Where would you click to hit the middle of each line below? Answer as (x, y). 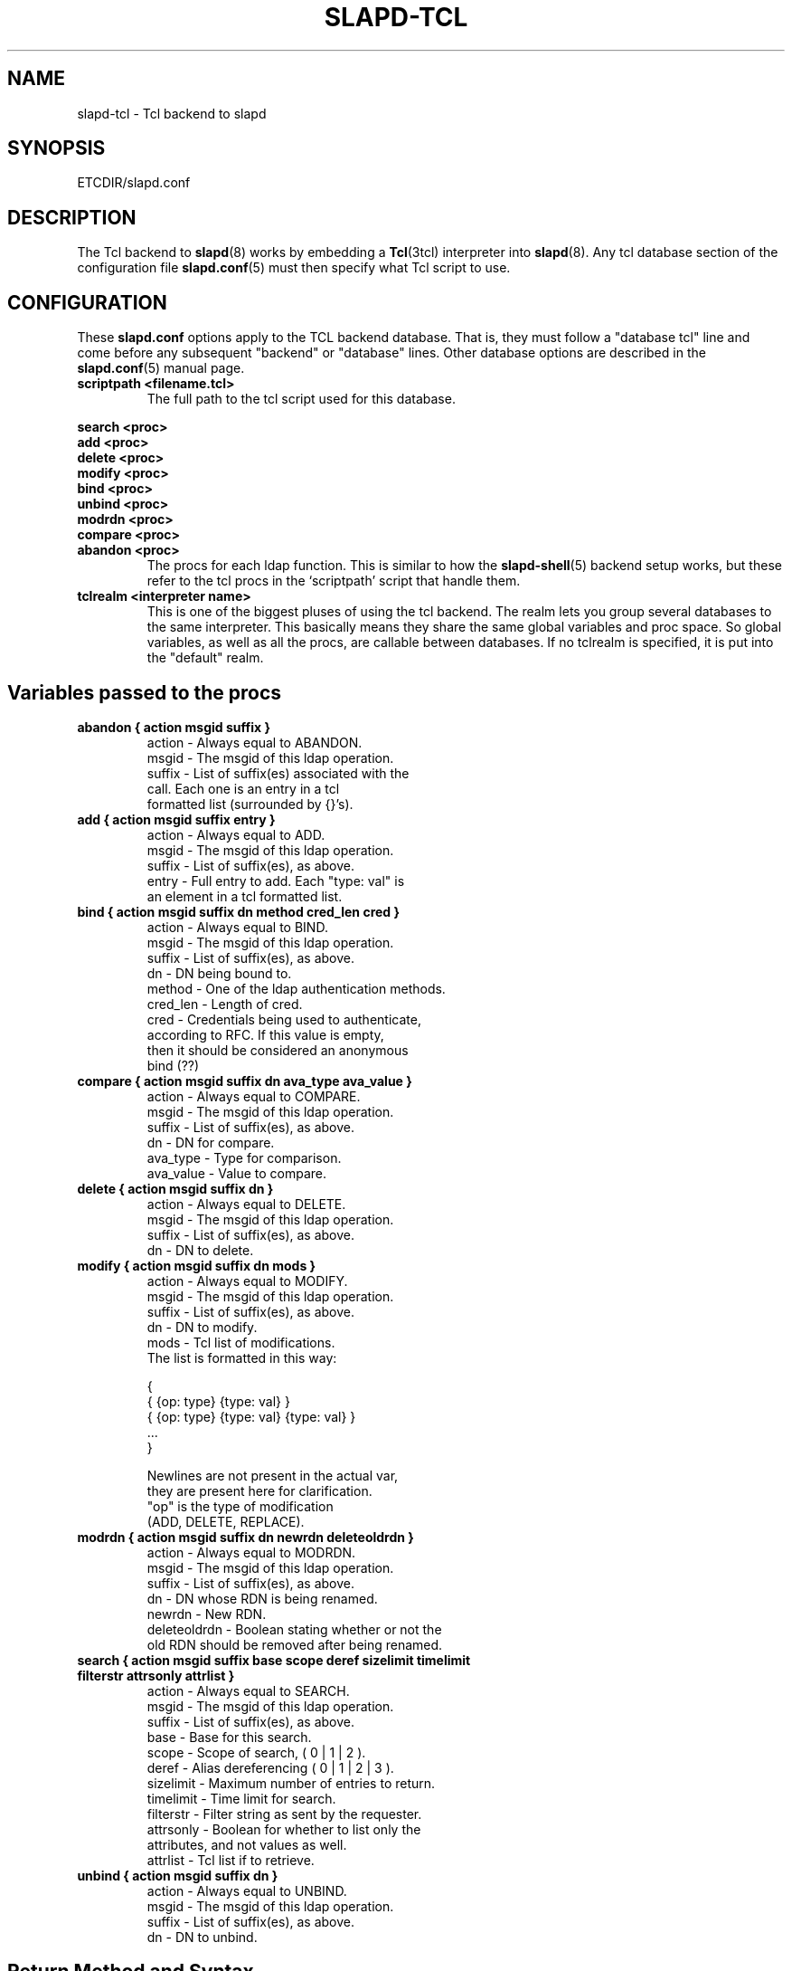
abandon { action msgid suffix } (174, 727)
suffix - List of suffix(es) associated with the (278, 773)
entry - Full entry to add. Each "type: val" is (276, 881)
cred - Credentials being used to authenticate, (284, 1019)
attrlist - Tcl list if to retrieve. (231, 1860)
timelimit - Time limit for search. (241, 1798)
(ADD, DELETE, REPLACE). (226, 1521)
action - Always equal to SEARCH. (248, 1690)
